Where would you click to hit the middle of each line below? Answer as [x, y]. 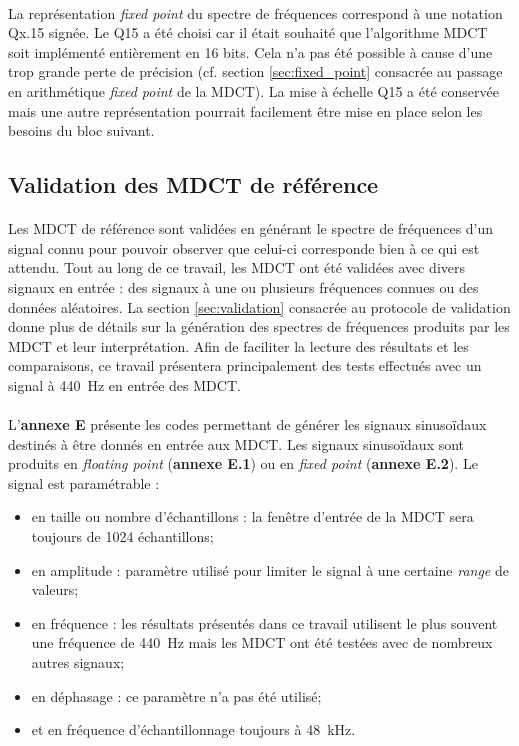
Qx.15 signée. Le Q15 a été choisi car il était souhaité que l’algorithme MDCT [248, 32]
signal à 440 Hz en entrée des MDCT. [124, 384]
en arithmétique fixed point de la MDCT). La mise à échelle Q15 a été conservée [253, 90]
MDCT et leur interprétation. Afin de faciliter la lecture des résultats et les [238, 345]
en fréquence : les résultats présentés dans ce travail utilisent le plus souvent [264, 622]
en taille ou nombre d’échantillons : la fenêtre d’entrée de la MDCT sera [252, 516]
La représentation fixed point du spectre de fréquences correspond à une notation [255, 12]
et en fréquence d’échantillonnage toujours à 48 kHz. [193, 729]
